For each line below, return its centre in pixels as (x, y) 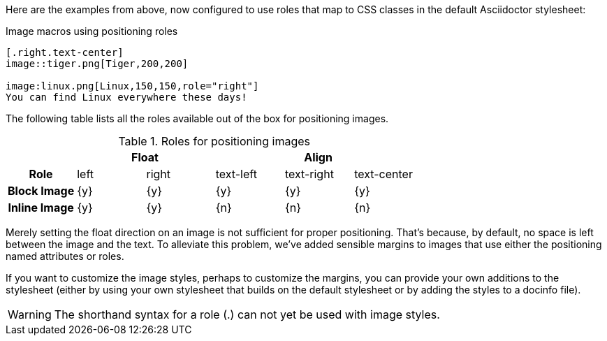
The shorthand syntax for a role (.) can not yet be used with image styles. (247, 314)
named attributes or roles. (65, 256)
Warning (30, 314)
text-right (309, 174)
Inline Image (41, 208)
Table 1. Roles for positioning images (214, 141)
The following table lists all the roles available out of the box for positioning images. (197, 118)
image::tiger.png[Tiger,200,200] (97, 64)
